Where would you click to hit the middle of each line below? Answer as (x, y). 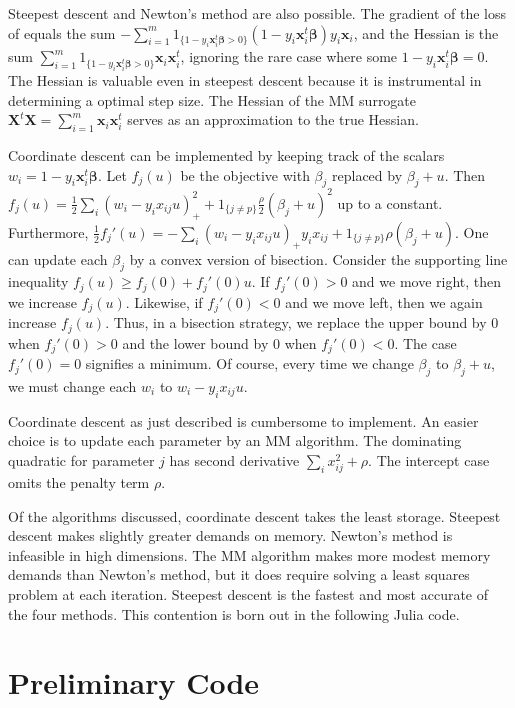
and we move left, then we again (384, 301)
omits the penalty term (79, 482)
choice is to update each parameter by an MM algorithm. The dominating (235, 440)
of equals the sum (62, 32)
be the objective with (245, 174)
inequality (38, 281)
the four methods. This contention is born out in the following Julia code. (234, 613)
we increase (42, 301)
